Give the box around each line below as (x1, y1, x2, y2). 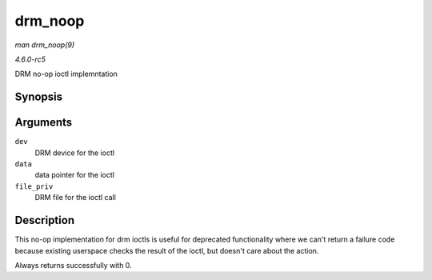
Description (14, 214, 75, 227)
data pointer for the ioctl (34, 170, 115, 180)
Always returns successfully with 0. (14, 260, 132, 270)
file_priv (14, 182, 54, 191)
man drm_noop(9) (14, 40, 75, 50)
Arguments (14, 116, 73, 130)
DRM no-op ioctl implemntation (14, 69, 118, 79)
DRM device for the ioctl (34, 148, 115, 158)
